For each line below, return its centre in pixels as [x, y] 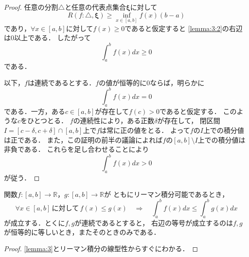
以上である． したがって [53, 38]
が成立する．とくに [35, 222]
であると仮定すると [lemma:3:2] [173, 28]
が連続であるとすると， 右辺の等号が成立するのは [154, 222]
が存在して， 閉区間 [189, 120]
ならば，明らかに [177, 82]
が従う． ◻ [22, 178]
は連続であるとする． [62, 82]
